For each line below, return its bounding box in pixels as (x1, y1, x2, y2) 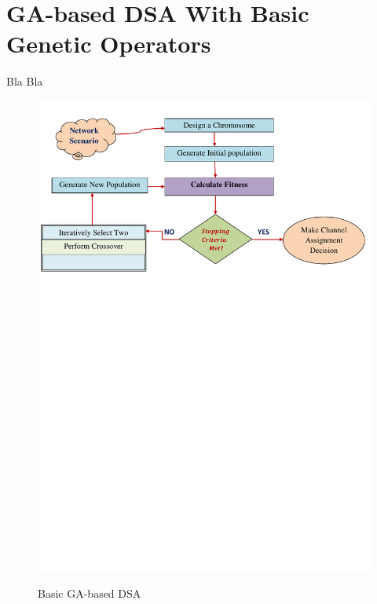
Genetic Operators (6, 27, 211, 60)
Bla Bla (6, 73, 43, 90)
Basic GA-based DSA (38, 585, 141, 602)
